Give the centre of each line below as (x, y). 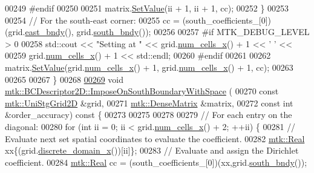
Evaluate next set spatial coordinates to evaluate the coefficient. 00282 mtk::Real (155, 138)
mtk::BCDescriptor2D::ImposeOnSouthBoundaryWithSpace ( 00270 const (142, 91)
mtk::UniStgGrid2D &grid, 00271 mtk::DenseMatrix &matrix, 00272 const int (149, 103)
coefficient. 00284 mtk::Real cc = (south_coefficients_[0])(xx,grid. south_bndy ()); (156, 162)
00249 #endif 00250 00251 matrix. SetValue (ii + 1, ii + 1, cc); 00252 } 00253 (147, 8)
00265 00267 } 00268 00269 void (64, 79)
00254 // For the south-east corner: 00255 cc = (92, 20)
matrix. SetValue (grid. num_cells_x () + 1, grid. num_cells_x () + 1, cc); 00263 (149, 67)
